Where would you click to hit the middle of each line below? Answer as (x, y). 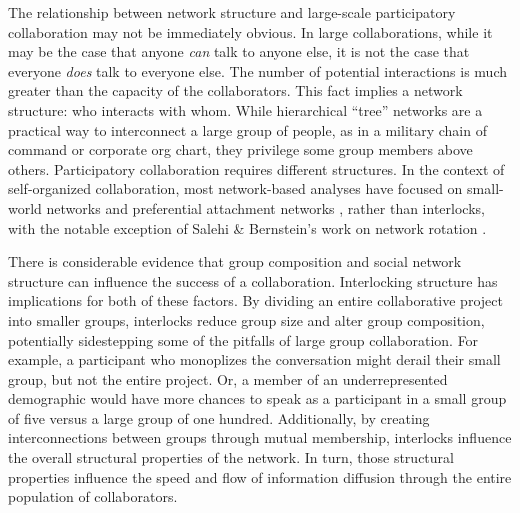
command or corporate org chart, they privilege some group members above (240, 149)
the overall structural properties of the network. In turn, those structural (231, 457)
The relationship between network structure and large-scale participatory (232, 12)
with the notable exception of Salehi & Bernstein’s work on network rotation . (247, 227)
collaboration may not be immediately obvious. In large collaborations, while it (250, 31)
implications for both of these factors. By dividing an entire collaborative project (255, 300)
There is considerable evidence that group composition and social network (235, 261)
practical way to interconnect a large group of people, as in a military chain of (247, 129)
